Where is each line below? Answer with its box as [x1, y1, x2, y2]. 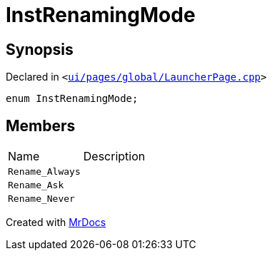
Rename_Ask [8, 180, 64, 191]
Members [6, 116, 76, 135]
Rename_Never [8, 193, 75, 205]
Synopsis [6, 40, 74, 58]
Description [83, 149, 146, 164]
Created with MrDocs [6, 216, 106, 229]
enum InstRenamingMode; [6, 93, 138, 105]
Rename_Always [8, 166, 81, 178]
